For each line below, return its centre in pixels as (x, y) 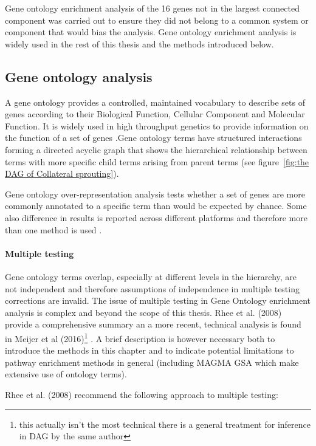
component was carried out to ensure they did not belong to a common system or (157, 20)
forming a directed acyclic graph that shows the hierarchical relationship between (156, 149)
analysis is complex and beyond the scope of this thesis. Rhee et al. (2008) (143, 312)
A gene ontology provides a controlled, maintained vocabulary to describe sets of (155, 102)
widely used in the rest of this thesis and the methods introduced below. (139, 43)
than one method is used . (53, 229)
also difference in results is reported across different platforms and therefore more (156, 217)
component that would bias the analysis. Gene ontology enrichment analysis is (151, 32)
